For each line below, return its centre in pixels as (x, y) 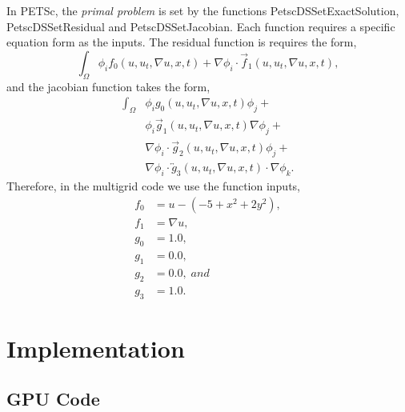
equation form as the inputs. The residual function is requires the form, (182, 42)
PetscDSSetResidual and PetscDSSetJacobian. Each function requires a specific (201, 26)
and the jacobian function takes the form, (108, 86)
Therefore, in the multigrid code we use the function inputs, (154, 186)
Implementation (96, 348)
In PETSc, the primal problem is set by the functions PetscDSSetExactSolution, (203, 10)
